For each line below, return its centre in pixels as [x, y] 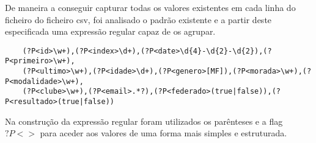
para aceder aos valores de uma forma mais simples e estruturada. [164, 133]
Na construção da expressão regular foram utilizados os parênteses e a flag [144, 121]
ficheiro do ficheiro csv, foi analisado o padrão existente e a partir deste [138, 19]
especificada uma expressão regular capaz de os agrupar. [110, 31]
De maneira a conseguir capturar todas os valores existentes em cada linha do [150, 7]
